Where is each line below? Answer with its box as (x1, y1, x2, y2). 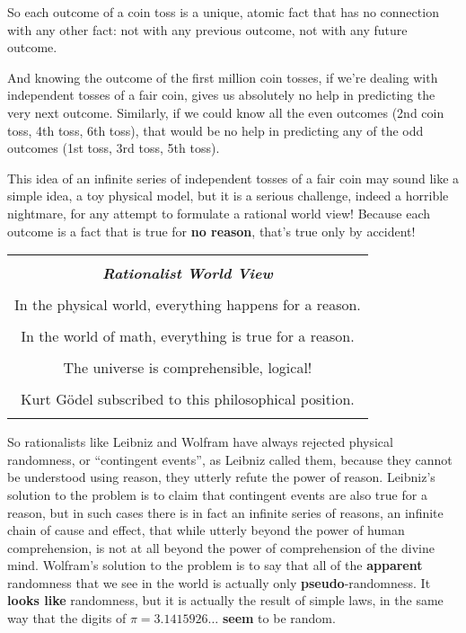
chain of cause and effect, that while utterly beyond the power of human (7, 521, 405, 539)
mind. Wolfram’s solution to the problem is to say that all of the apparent (7, 556, 423, 575)
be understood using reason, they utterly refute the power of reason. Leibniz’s (7, 468, 435, 486)
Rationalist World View (102, 263, 273, 284)
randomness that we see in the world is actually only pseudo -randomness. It (7, 573, 431, 592)
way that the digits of (7, 609, 127, 628)
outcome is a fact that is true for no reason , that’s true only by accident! (7, 221, 416, 240)
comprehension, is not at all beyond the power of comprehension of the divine (7, 538, 435, 557)
